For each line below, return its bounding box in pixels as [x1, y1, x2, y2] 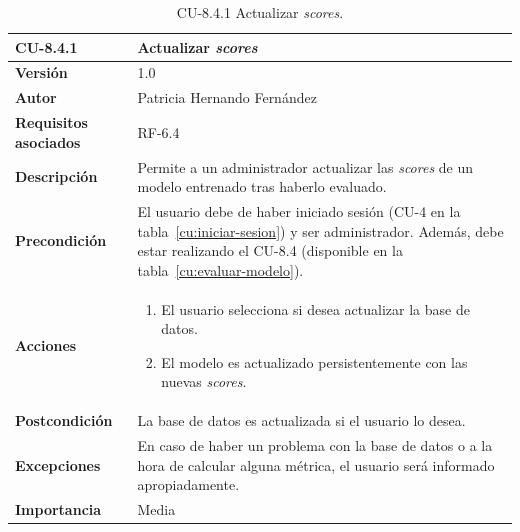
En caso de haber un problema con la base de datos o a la [137, 435, 493, 456]
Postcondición [15, 410, 113, 431]
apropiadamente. [137, 474, 240, 495]
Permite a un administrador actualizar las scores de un [137, 156, 474, 177]
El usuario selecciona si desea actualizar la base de [161, 298, 470, 319]
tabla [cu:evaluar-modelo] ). [137, 259, 304, 280]
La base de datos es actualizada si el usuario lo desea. [137, 410, 466, 431]
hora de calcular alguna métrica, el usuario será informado [137, 454, 495, 475]
